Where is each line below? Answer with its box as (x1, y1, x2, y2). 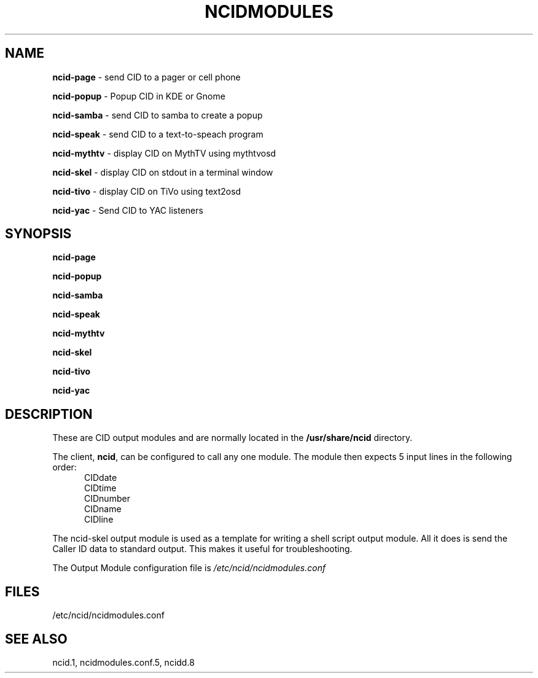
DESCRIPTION (5, 406, 93, 422)
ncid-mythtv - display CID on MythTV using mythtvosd (52, 147, 276, 158)
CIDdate (84, 472, 117, 483)
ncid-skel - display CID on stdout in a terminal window (52, 166, 273, 177)
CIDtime (84, 483, 117, 494)
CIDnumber (84, 493, 130, 504)
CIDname (84, 504, 122, 515)
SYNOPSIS (5, 226, 72, 242)
